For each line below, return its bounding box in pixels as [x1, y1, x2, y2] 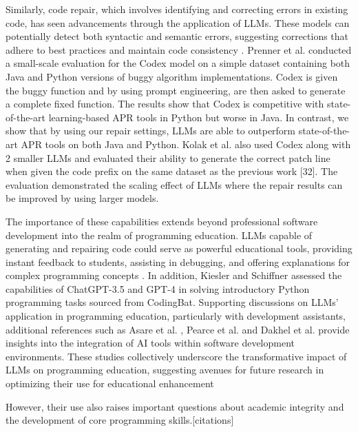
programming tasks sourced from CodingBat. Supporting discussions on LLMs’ [6, 295, 339, 309]
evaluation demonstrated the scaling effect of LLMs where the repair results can [6, 177, 343, 192]
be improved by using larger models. [6, 191, 159, 205]
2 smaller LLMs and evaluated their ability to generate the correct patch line [6, 150, 330, 165]
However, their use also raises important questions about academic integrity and [6, 399, 344, 413]
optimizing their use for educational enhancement [6, 376, 214, 391]
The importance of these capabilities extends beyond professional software [6, 214, 318, 228]
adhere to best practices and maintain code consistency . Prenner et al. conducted [6, 42, 352, 56]
